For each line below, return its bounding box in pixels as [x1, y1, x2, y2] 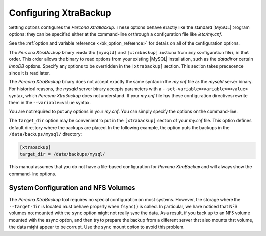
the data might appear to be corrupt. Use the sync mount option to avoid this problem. [9, 224, 185, 230]
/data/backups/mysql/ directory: [9, 131, 82, 137]
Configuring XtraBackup [9, 7, 112, 18]
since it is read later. [9, 70, 50, 76]
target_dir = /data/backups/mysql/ [19, 151, 105, 157]
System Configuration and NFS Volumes [9, 184, 135, 192]
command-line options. [9, 171, 57, 177]
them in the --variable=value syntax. [9, 100, 91, 105]
